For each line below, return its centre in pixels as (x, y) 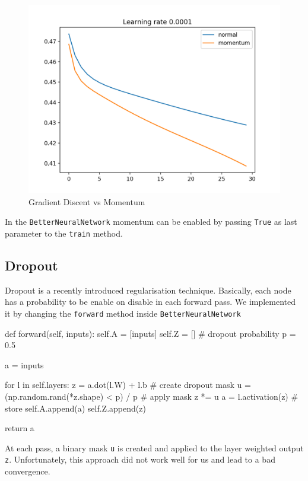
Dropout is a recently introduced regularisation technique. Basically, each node (148, 290)
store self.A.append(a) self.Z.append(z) (75, 408)
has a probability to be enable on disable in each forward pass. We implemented (150, 302)
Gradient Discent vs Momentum (87, 201)
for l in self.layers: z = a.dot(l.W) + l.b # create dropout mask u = (128, 385)
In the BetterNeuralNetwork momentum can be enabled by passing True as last (151, 222)
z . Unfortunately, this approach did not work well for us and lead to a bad (140, 459)
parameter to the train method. (64, 233)
